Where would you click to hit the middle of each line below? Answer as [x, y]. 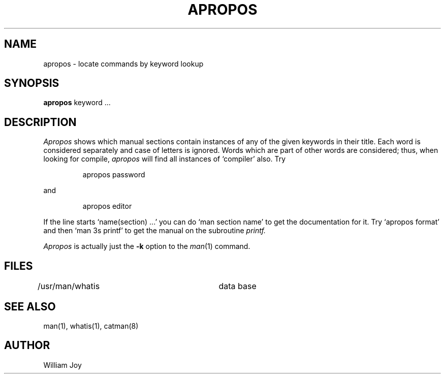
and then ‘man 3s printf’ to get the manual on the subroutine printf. [154, 231]
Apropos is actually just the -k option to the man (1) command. [147, 246]
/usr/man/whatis [69, 286]
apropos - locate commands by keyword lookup [123, 64]
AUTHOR [27, 345]
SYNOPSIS [32, 83]
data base [237, 286]
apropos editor [107, 206]
